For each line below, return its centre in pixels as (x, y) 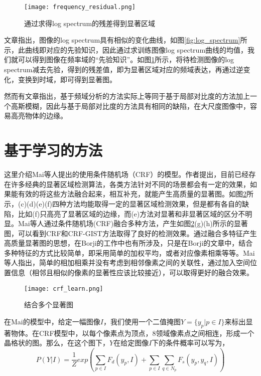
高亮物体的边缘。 (39, 116)
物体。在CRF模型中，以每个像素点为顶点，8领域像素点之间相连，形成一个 (133, 333)
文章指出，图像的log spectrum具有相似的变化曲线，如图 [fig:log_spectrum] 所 (126, 40)
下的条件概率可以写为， (190, 343)
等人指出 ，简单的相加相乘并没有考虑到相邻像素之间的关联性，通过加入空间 (127, 262)
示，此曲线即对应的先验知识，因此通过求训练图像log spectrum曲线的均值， (126, 49)
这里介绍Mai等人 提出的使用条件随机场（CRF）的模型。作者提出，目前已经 (126, 174)
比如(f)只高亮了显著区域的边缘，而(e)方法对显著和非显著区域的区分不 (132, 213)
